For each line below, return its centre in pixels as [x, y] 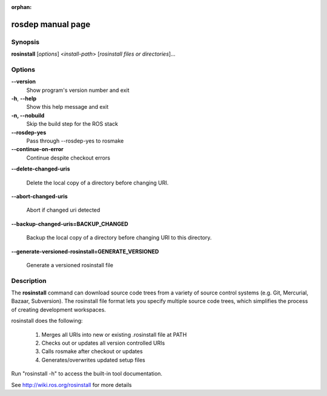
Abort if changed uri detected [63, 210]
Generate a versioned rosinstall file [70, 265]
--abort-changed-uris [39, 196]
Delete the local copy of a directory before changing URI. [97, 183]
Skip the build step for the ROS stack [72, 124]
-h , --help [24, 99]
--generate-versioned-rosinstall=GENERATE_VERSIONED [85, 252]
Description [29, 281]
